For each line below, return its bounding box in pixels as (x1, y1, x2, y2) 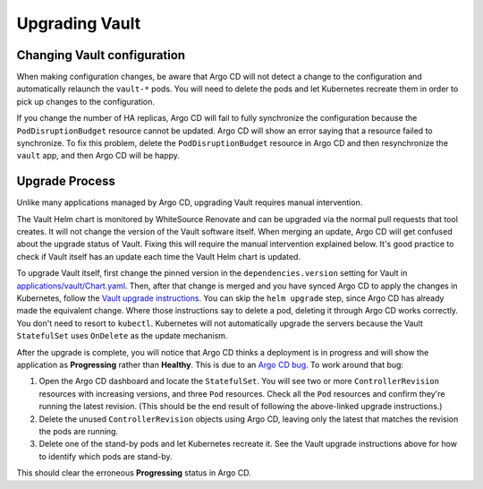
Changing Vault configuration (16, 47, 186, 63)
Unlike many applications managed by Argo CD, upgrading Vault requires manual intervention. (16, 197, 363, 208)
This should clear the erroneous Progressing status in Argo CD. (16, 468, 252, 478)
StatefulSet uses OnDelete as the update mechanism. (16, 330, 228, 341)
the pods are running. (38, 425, 119, 436)
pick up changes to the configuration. (16, 96, 156, 107)
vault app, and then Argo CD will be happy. (16, 150, 181, 161)
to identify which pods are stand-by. (38, 450, 174, 461)
